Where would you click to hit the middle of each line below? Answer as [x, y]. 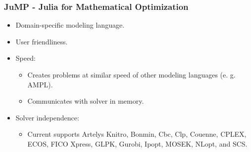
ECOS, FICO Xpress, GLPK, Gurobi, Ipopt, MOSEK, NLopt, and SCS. [137, 143]
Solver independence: [47, 117]
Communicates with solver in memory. [86, 101]
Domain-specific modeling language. [70, 25]
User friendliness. [42, 41]
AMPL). [40, 84]
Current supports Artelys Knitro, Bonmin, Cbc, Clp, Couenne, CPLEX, [137, 134]
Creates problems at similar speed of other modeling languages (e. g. [131, 75]
